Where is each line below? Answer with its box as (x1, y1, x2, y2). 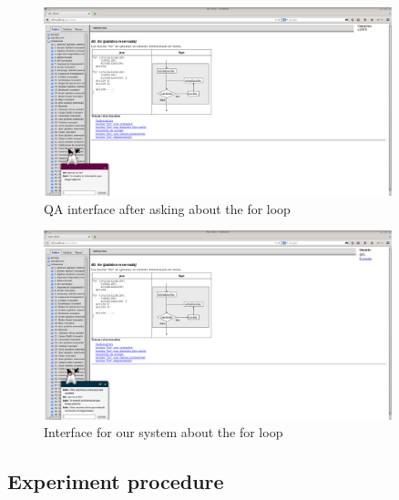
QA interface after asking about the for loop (44, 199, 291, 218)
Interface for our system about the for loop (44, 423, 283, 442)
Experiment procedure (7, 467, 224, 495)
